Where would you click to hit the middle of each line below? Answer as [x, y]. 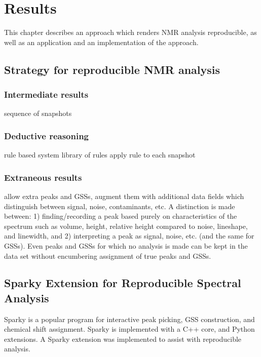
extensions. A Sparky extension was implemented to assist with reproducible [123, 339]
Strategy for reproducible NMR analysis [112, 69]
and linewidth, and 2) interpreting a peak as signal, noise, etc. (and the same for [129, 236]
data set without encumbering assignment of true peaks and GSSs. [108, 255]
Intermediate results [46, 94]
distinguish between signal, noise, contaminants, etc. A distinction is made [120, 206]
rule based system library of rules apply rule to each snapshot [100, 155]
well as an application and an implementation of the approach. [101, 42]
